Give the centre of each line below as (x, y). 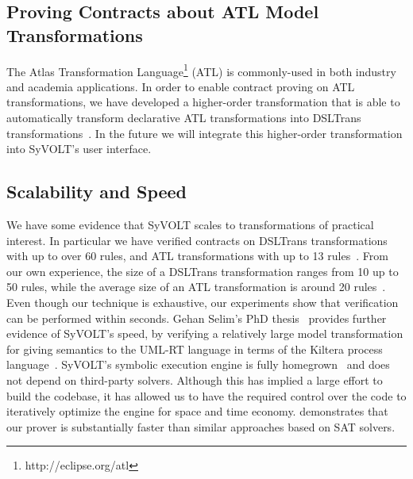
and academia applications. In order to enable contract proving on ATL (181, 86)
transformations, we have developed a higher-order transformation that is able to (203, 102)
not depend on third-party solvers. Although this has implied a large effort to (195, 379)
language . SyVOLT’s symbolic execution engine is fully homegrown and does (198, 364)
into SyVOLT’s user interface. (79, 149)
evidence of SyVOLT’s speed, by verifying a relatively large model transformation (205, 333)
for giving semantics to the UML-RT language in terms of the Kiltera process (195, 349)
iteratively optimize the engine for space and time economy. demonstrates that (197, 411)
